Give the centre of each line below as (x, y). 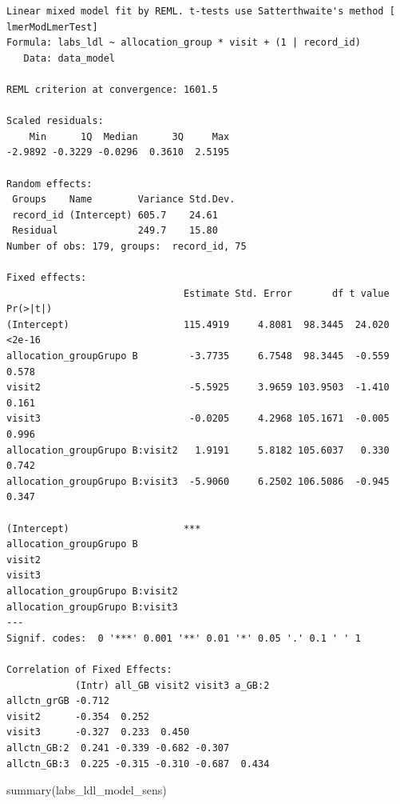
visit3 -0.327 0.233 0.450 (98, 732)
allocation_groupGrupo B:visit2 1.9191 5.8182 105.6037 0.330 (198, 450)
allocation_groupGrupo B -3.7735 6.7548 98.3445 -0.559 (198, 356)
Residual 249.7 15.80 (115, 231)
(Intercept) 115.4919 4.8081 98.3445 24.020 (198, 324)
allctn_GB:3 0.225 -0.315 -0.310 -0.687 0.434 (138, 764)
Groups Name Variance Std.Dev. (124, 200)
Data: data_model (69, 58)
